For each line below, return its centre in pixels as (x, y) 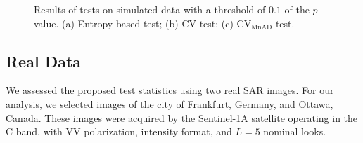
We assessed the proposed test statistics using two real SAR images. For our (170, 90)
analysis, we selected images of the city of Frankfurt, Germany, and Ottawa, (170, 103)
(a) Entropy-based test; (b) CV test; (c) (148, 23)
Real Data (44, 61)
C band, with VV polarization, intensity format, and (119, 131)
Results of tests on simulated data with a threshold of (150, 9)
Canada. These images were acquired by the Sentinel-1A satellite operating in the (182, 117)
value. (46, 23)
